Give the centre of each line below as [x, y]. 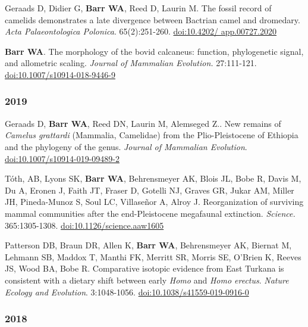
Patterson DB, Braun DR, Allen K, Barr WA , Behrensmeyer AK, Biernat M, [148, 245]
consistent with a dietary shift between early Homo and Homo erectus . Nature [147, 280]
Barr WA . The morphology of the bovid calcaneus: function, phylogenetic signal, [154, 51]
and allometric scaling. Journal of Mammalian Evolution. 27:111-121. [131, 63]
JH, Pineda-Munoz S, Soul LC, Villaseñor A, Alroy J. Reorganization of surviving [154, 202]
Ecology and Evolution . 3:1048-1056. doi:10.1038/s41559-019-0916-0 [127, 292]
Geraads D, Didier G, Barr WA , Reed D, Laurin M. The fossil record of [138, 8]
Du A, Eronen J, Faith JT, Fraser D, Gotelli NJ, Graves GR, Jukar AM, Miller [150, 190]
